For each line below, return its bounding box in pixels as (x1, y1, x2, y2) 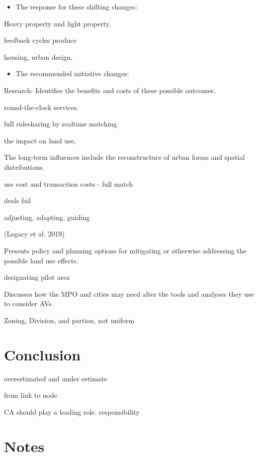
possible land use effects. (4, 255, 79, 265)
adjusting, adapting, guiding (4, 212, 90, 222)
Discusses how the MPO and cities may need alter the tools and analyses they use (4, 288, 254, 299)
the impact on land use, (4, 135, 76, 145)
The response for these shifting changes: (15, 1, 137, 11)
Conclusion (4, 344, 81, 364)
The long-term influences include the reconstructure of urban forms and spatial (4, 152, 245, 162)
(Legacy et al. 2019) (4, 228, 65, 239)
